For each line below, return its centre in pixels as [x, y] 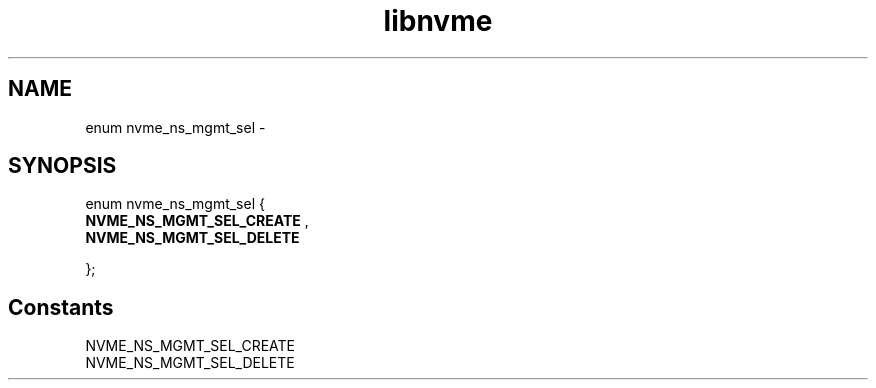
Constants [61, 307]
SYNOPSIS [62, 166]
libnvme [438, 21]
